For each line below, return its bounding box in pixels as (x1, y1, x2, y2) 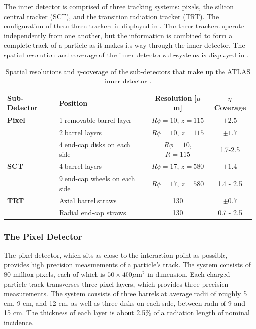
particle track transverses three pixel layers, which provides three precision (4, 278, 229, 289)
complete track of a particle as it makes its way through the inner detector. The (4, 40, 245, 50)
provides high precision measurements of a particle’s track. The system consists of (4, 259, 251, 270)
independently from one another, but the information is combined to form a (4, 30, 233, 40)
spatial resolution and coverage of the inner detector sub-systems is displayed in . (4, 49, 249, 59)
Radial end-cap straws (59, 207, 126, 218)
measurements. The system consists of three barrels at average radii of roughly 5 (4, 288, 247, 299)
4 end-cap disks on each (59, 139, 130, 149)
